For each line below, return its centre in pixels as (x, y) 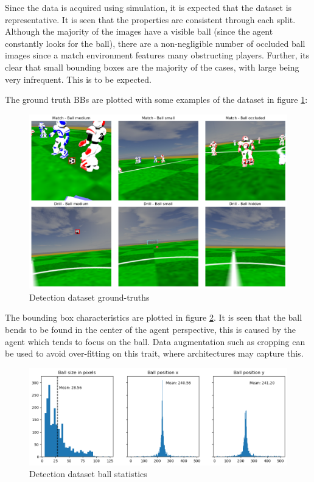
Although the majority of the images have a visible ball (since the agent (139, 31)
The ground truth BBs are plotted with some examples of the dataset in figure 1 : (156, 100)
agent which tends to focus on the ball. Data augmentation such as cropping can (155, 341)
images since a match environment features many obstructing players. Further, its (157, 55)
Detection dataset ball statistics (88, 474)
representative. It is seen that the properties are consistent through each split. (150, 19)
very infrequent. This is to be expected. (78, 79)
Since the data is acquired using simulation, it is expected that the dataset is (148, 7)
